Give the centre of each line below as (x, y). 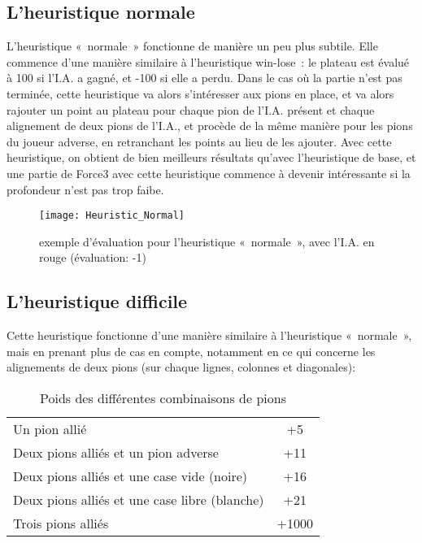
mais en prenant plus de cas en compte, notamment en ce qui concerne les (191, 351)
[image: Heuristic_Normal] (112, 216)
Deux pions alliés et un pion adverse (116, 452)
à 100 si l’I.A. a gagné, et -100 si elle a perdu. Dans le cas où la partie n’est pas (204, 78)
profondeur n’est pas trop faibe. (85, 189)
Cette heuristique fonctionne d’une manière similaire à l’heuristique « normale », (209, 335)
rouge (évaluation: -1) (93, 257)
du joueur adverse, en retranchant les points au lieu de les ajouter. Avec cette (199, 141)
